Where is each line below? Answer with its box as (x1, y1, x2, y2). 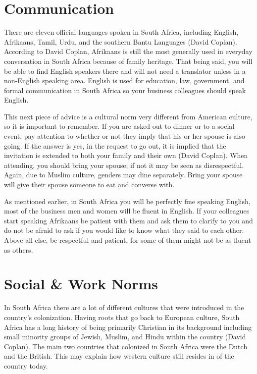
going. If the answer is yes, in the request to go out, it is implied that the (4, 140, 226, 151)
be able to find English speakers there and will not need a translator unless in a (4, 65, 246, 76)
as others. (4, 244, 33, 255)
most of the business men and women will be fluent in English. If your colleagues (4, 206, 250, 216)
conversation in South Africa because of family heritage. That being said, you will (4, 55, 253, 66)
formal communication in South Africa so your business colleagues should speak (4, 85, 246, 95)
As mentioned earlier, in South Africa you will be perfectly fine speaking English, (4, 196, 251, 206)
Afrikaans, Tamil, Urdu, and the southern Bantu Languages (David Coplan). (4, 36, 237, 47)
